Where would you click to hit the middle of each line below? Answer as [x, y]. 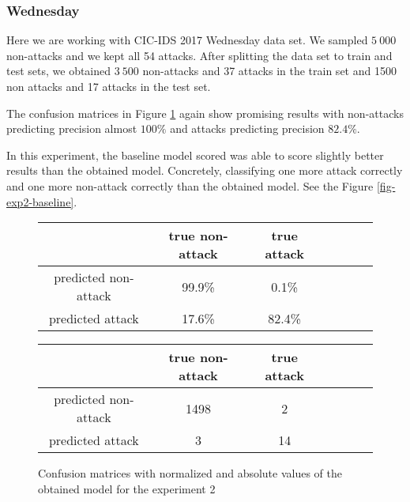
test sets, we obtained [59, 71]
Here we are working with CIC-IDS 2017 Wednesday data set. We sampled [187, 40]
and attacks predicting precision [247, 128]
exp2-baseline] [40, 201]
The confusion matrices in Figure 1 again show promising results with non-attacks [205, 113]
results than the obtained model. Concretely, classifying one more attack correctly [205, 170]
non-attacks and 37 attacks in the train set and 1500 [269, 71]
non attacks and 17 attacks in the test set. [109, 86]
